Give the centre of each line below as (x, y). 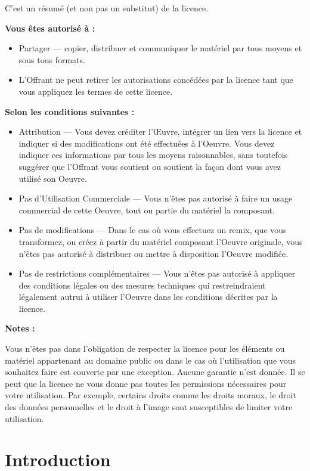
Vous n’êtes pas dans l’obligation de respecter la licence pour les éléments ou (145, 348)
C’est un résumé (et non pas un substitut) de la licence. (107, 8)
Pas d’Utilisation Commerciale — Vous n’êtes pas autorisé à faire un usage (156, 198)
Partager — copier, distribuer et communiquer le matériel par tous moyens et (160, 48)
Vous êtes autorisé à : (50, 28)
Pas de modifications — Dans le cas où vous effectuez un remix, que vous (153, 230)
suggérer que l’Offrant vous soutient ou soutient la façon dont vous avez (150, 166)
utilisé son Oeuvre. (53, 178)
